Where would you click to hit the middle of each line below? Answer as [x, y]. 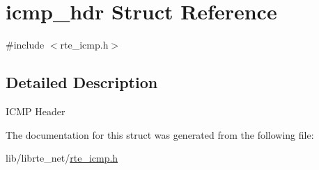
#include [25, 45]
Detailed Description [82, 82]
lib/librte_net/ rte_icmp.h [62, 158]
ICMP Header [36, 111]
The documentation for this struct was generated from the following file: [160, 134]
